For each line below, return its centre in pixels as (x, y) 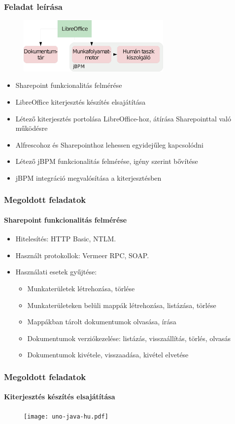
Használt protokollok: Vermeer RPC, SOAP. (82, 255)
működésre (32, 128)
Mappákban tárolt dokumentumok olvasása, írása (102, 322)
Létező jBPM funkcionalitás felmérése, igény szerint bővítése (107, 161)
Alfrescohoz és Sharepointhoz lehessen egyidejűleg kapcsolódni (109, 144)
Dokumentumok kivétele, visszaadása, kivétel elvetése (108, 355)
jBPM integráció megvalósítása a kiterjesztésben (88, 177)
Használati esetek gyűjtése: (56, 272)
